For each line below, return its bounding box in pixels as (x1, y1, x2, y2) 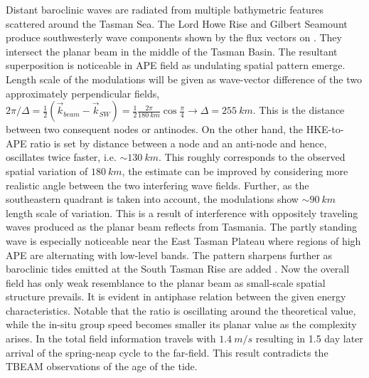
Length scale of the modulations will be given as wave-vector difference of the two (6, 71, 362, 86)
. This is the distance (252, 103, 345, 117)
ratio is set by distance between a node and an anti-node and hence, (30, 135, 327, 150)
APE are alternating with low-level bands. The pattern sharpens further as (6, 247, 333, 262)
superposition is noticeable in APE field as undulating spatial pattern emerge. (6, 58, 346, 73)
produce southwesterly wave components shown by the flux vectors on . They (6, 30, 342, 45)
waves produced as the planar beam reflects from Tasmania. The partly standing (6, 219, 358, 234)
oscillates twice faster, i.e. (6, 149, 117, 164)
